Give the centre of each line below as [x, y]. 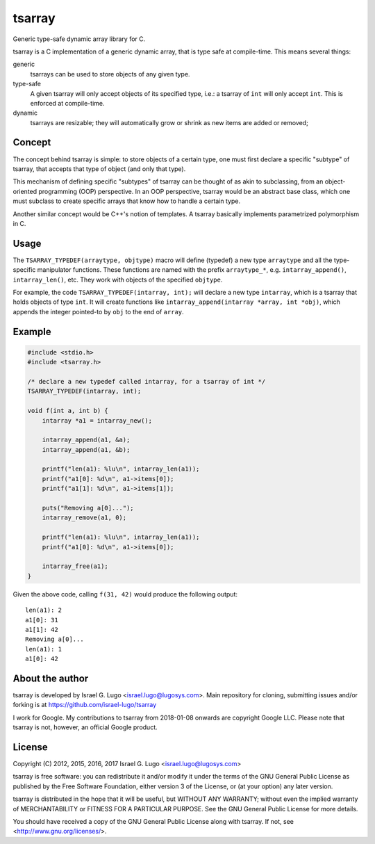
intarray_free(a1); [75, 566]
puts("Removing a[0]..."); [88, 508]
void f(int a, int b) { [68, 411]
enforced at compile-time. [67, 103]
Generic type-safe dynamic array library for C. [79, 39]
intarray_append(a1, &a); [86, 440]
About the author [51, 678]
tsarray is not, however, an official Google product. [85, 727]
